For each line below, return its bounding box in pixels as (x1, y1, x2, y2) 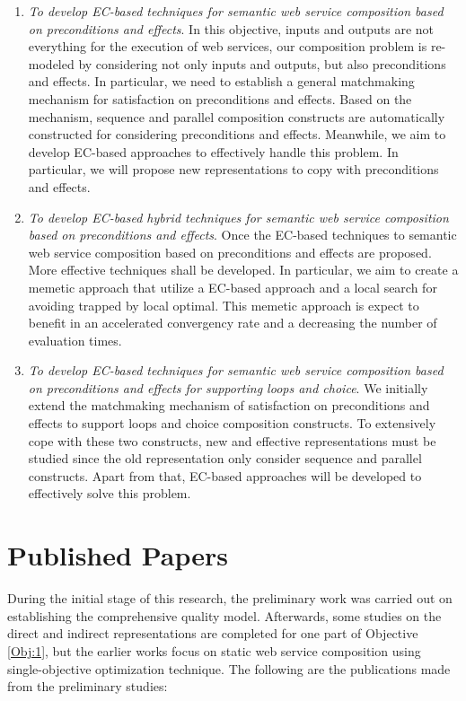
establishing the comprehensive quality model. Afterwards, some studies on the (7, 606, 442, 625)
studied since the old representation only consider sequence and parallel (28, 449, 422, 468)
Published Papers (7, 537, 228, 574)
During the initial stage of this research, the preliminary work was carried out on (7, 589, 453, 608)
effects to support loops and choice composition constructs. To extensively (28, 414, 436, 433)
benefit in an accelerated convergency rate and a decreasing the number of (28, 313, 437, 332)
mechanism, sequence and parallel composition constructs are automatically (28, 107, 445, 126)
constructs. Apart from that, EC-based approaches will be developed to (28, 466, 422, 485)
